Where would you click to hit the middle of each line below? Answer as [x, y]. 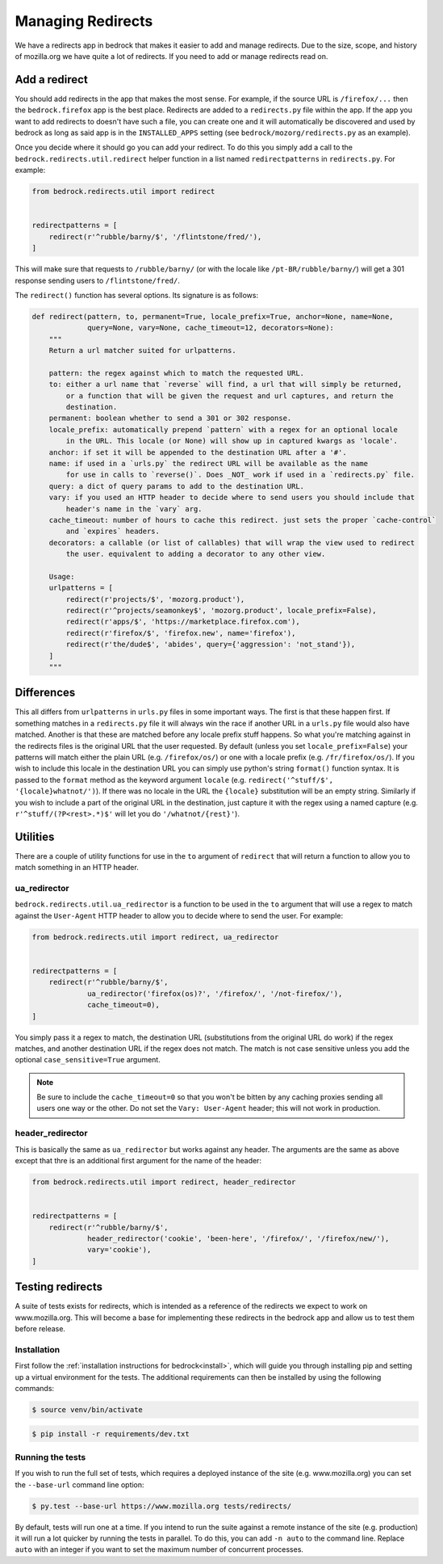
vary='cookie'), [119, 1250]
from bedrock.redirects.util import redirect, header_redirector [164, 1182]
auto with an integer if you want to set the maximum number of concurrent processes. [159, 1549]
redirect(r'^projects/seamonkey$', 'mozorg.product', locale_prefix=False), [221, 611]
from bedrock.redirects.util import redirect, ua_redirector [155, 937]
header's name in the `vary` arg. [134, 509]
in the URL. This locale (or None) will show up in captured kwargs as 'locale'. [232, 441]
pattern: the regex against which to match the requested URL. [177, 373]
